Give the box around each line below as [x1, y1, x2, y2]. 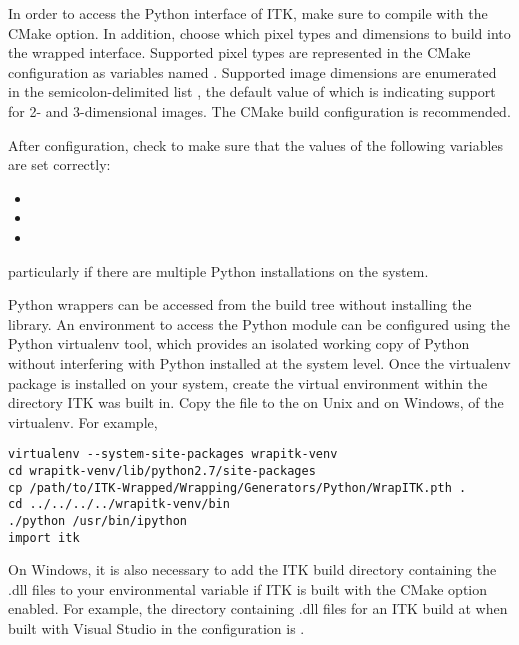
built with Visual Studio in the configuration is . [8, 618, 305, 638]
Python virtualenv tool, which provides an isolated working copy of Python [8, 333, 470, 354]
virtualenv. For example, [8, 411, 158, 432]
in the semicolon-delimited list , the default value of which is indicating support [8, 81, 496, 102]
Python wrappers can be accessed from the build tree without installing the [8, 294, 472, 315]
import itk [8, 530, 80, 545]
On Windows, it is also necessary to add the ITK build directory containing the [8, 559, 497, 580]
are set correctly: [8, 154, 111, 175]
